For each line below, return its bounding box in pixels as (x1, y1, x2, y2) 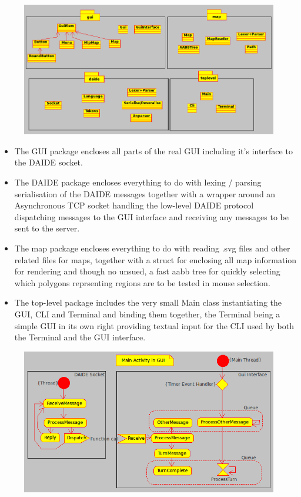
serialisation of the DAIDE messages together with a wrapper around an (14, 187, 276, 200)
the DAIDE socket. (14, 156, 83, 168)
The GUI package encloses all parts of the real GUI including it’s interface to (14, 144, 293, 157)
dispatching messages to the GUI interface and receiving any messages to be (14, 210, 289, 223)
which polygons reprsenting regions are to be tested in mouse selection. (14, 276, 270, 289)
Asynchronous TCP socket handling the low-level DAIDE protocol (14, 199, 254, 211)
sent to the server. (14, 222, 80, 234)
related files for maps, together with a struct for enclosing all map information (14, 253, 297, 266)
